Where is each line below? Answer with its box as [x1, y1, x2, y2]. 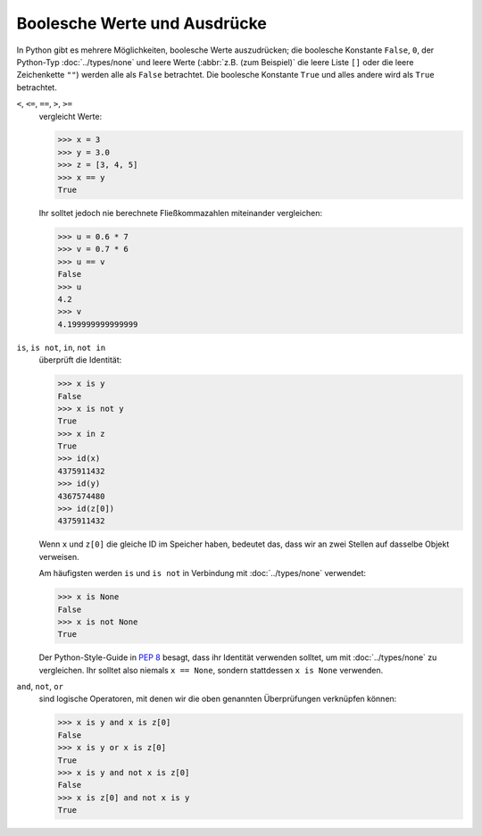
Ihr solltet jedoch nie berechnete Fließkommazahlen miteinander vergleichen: [38, 208, 323, 219]
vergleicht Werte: [38, 111, 103, 121]
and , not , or [16, 681, 64, 692]
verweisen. [38, 551, 79, 562]
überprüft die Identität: [38, 355, 122, 365]
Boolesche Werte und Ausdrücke [16, 13, 268, 33]
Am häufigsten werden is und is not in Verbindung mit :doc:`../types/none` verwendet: [38, 568, 366, 579]
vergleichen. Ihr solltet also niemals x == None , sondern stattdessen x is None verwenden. [38, 665, 384, 675]
